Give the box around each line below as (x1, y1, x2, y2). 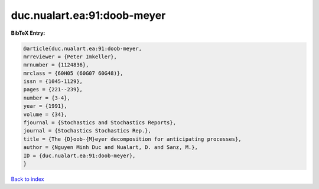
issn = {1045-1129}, (23, 78, 83, 85)
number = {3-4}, (23, 94, 71, 101)
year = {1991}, (23, 103, 67, 110)
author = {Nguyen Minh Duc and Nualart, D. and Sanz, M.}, (23, 144, 198, 151)
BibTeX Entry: (11, 29, 45, 37)
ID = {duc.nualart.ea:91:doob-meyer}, (23, 152, 136, 159)
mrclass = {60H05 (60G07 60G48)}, (23, 69, 123, 77)
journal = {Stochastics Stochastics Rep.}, (23, 127, 152, 134)
